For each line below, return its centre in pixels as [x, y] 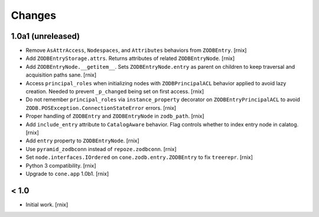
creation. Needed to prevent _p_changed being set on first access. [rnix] [115, 92]
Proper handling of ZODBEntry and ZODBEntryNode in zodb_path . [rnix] [115, 116]
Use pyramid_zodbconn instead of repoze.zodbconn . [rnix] [101, 149]
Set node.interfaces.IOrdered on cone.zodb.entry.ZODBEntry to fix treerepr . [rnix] [139, 157]
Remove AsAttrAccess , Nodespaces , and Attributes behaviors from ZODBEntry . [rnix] [136, 51]
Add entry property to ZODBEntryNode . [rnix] [83, 141]
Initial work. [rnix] [47, 204]
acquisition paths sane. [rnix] [61, 75]
